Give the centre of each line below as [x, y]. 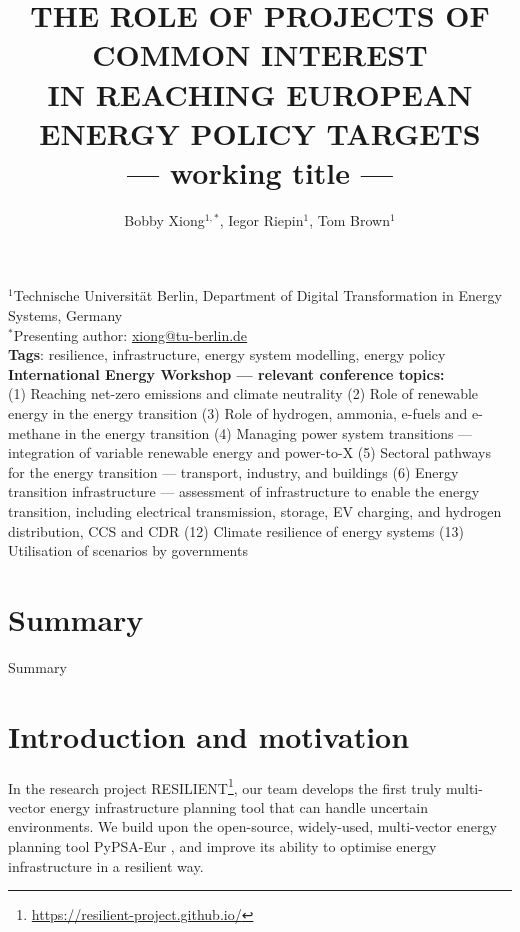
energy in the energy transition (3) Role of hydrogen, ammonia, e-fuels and [238, 413]
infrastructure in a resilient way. [106, 865]
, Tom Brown [349, 219]
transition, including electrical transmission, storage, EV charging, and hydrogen [255, 511]
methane [34, 432]
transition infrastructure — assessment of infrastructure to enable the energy [244, 491]
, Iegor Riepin [261, 219]
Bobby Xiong [164, 219]
